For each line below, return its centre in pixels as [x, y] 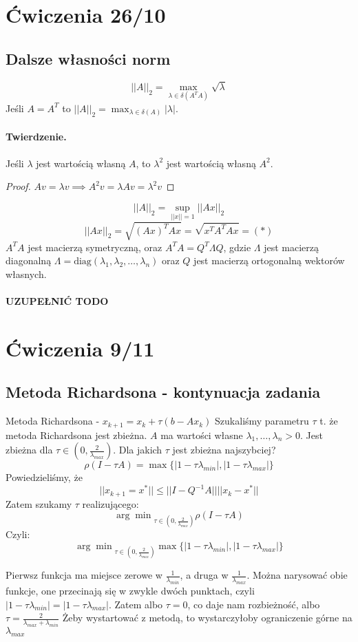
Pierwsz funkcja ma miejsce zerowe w [84, 575]
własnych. [26, 274]
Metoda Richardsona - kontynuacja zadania [163, 392]
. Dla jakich [138, 450]
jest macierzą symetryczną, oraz [95, 247]
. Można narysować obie [297, 575]
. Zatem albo [136, 604]
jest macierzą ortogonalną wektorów [269, 260]
